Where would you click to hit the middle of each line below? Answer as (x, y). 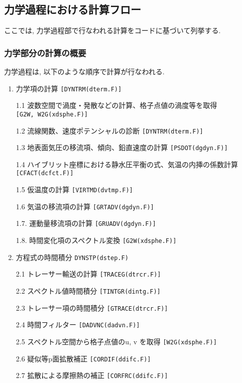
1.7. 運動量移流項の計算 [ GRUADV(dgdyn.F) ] (86, 223)
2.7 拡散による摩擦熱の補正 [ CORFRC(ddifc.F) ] (92, 375)
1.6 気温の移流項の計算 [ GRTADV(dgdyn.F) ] (85, 206)
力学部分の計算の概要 (45, 52)
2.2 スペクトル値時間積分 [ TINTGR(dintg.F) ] (88, 291)
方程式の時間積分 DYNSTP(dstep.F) (72, 257)
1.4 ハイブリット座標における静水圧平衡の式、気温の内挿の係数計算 (127, 164)
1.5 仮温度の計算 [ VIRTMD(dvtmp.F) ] (74, 189)
